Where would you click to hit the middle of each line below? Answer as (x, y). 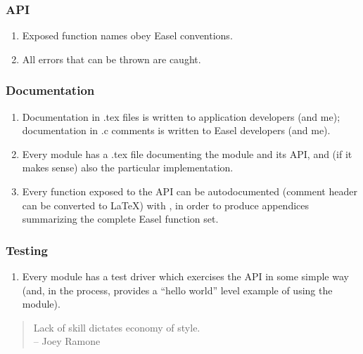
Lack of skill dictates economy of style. (117, 327)
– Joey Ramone (67, 341)
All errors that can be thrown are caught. (112, 59)
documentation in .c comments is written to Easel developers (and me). (176, 130)
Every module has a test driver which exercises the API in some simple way (185, 276)
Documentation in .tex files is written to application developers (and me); (181, 116)
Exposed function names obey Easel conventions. (127, 35)
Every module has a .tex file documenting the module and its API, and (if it (187, 153)
